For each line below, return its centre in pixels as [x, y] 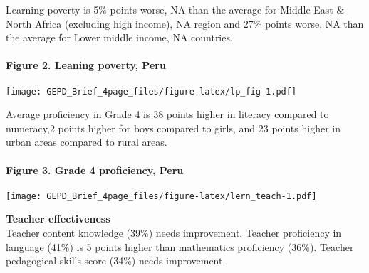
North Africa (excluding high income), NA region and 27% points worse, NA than [185, 23]
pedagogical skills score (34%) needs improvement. [116, 261]
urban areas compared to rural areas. [87, 142]
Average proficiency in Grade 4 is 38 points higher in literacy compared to [167, 114]
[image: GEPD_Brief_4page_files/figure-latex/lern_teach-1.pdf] [161, 196]
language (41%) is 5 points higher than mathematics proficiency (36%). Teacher [180, 246]
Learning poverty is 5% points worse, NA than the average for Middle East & [175, 9]
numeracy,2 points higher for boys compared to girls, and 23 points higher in [173, 128]
